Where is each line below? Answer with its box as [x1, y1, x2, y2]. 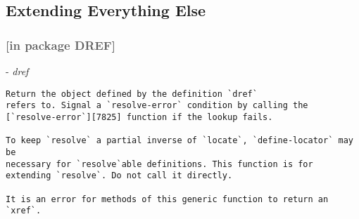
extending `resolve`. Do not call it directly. [6, 171, 233, 181]
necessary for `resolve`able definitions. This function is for [6, 159, 313, 169]
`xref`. [6, 206, 42, 216]
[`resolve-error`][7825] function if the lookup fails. [6, 112, 273, 122]
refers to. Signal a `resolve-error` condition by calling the [6, 100, 308, 111]
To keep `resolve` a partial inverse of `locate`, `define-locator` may [6, 135, 353, 146]
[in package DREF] [6, 36, 115, 53]
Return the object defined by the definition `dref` [6, 88, 258, 99]
